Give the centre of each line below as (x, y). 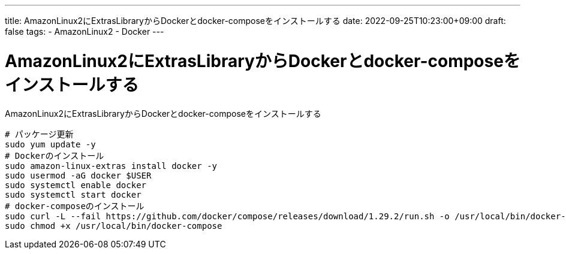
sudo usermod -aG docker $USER (78, 175)
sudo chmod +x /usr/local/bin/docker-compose (114, 226)
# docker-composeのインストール (75, 206)
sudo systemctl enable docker (76, 185)
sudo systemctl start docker (73, 194)
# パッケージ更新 (39, 134)
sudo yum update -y (50, 144)
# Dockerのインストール (55, 155)
